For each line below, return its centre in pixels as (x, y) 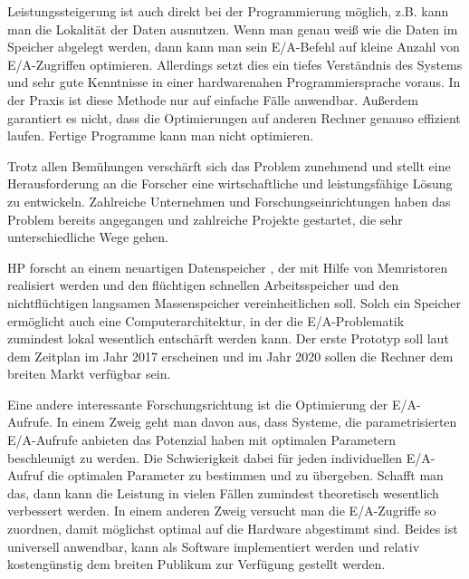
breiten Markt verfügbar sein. (89, 374)
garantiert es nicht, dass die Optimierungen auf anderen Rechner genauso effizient (234, 117)
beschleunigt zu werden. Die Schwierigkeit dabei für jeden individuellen (205, 457)
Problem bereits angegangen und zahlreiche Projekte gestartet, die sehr (205, 219)
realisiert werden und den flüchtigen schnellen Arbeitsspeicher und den (203, 285)
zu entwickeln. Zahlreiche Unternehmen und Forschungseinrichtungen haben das (229, 201)
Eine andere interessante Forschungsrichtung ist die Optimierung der (198, 404)
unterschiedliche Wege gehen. (88, 237)
